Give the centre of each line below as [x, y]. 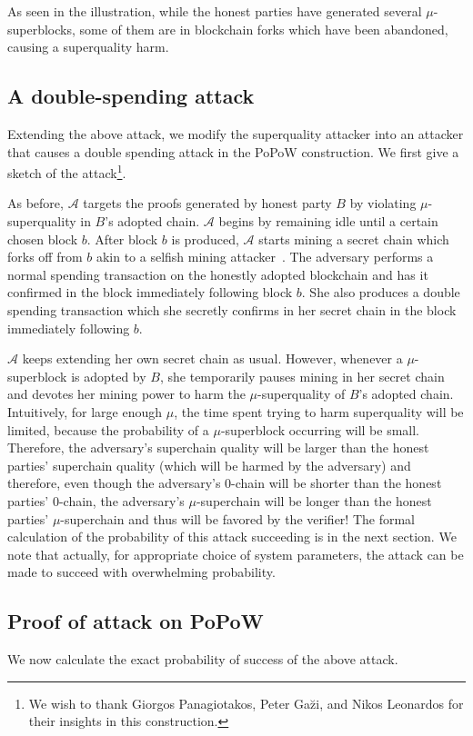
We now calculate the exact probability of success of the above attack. [203, 659]
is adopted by [109, 376]
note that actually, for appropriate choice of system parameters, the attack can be [236, 554]
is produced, [205, 239]
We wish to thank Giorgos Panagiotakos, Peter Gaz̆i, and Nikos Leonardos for [246, 703]
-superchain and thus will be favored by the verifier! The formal [238, 518]
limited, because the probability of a [108, 429]
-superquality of [302, 394]
